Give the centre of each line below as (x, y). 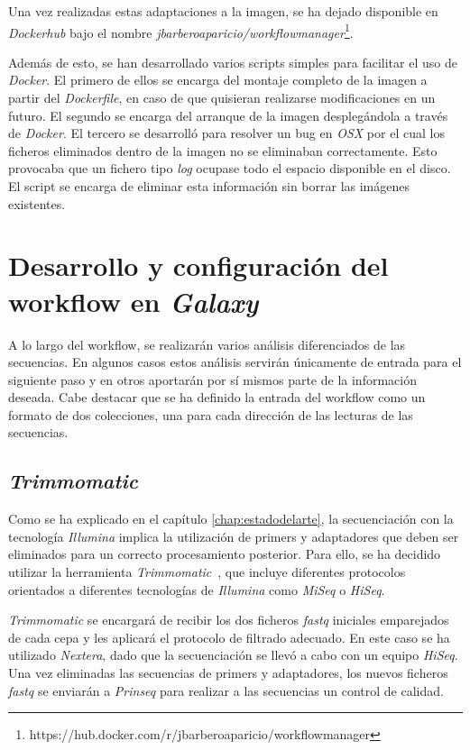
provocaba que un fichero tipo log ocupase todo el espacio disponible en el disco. (230, 168)
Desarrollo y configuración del (198, 265)
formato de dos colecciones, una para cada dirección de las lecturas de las (211, 414)
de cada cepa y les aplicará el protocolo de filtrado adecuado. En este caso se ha (229, 637)
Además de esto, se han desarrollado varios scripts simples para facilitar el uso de (233, 62)
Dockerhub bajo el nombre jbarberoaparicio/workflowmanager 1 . (181, 31)
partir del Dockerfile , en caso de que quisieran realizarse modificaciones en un (222, 98)
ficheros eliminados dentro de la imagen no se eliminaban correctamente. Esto (223, 150)
